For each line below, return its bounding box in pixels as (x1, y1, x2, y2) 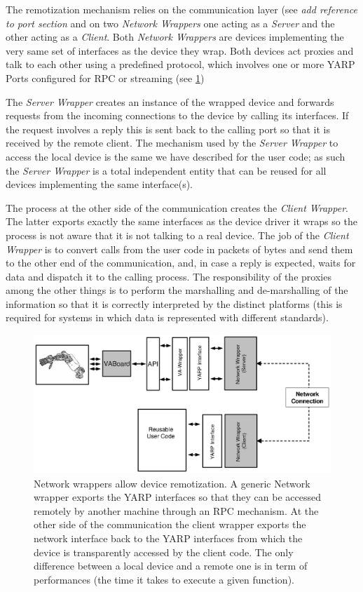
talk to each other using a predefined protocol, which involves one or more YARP (6, 57, 355, 72)
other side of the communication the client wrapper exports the (34, 517, 306, 532)
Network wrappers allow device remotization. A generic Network (34, 476, 310, 490)
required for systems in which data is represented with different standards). (6, 310, 329, 325)
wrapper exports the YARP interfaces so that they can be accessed (34, 490, 322, 504)
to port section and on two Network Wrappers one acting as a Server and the (6, 15, 335, 30)
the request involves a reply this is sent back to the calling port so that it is (6, 121, 331, 136)
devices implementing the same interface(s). (6, 177, 193, 191)
